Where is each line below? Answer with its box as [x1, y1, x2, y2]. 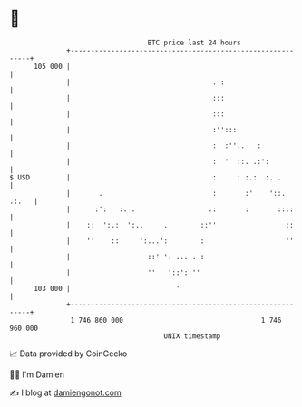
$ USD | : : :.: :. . [9, 172, 282, 182]
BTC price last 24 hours [147, 38, 242, 47]
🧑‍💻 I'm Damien [9, 369, 65, 380]
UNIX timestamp [163, 331, 221, 341]
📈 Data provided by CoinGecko [9, 348, 128, 359]
